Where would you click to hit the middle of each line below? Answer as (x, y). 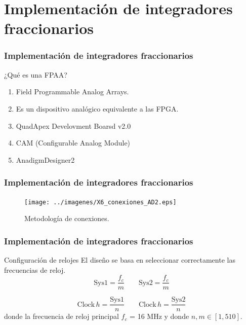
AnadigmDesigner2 (45, 159)
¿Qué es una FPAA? (36, 74)
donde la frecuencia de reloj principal (61, 316)
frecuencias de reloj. (35, 269)
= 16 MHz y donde (159, 316)
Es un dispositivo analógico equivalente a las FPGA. (97, 108)
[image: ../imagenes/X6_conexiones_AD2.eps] (100, 202)
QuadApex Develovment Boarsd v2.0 (73, 125)
